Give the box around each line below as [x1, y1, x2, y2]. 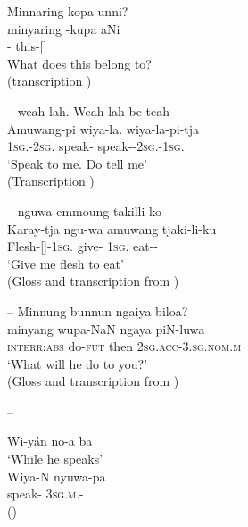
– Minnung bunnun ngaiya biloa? [7, 301, 188, 320]
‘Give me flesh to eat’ [7, 254, 124, 272]
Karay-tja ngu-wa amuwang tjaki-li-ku [7, 219, 217, 238]
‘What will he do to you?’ [7, 354, 148, 372]
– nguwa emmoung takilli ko [7, 201, 162, 220]
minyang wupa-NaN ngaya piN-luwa [7, 319, 205, 338]
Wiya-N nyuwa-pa [7, 466, 106, 485]
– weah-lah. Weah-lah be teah [7, 101, 170, 120]
